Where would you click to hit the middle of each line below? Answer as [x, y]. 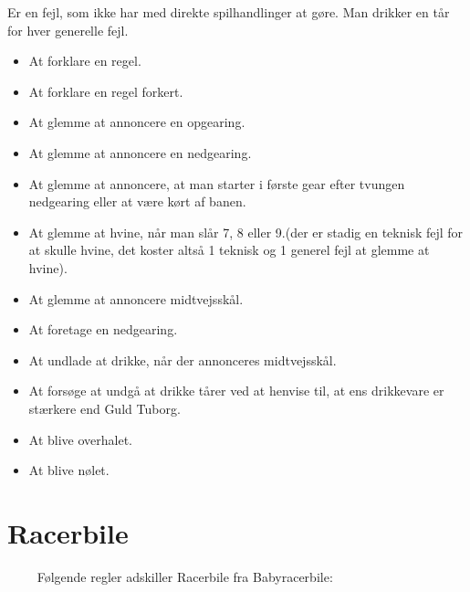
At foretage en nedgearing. [103, 329]
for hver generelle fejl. [68, 30]
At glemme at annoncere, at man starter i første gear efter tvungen [217, 183]
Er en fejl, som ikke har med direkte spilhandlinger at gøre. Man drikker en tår [229, 12]
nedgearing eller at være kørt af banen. [137, 201]
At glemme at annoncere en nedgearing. [140, 152]
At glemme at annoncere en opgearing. [137, 122]
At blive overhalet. [81, 439]
